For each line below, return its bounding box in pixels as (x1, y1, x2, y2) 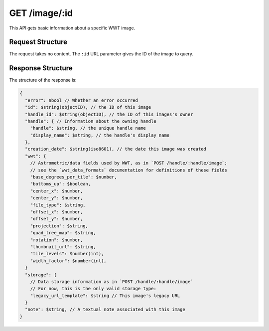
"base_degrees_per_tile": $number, (30, 174, 117, 180)
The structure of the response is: (9, 77, 77, 83)
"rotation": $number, (30, 237, 83, 243)
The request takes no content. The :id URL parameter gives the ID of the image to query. (9, 51, 194, 57)
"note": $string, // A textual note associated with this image (25, 307, 185, 313)
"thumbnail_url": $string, (30, 244, 97, 249)
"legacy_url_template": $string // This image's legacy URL (30, 293, 180, 299)
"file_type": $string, (30, 202, 86, 208)
